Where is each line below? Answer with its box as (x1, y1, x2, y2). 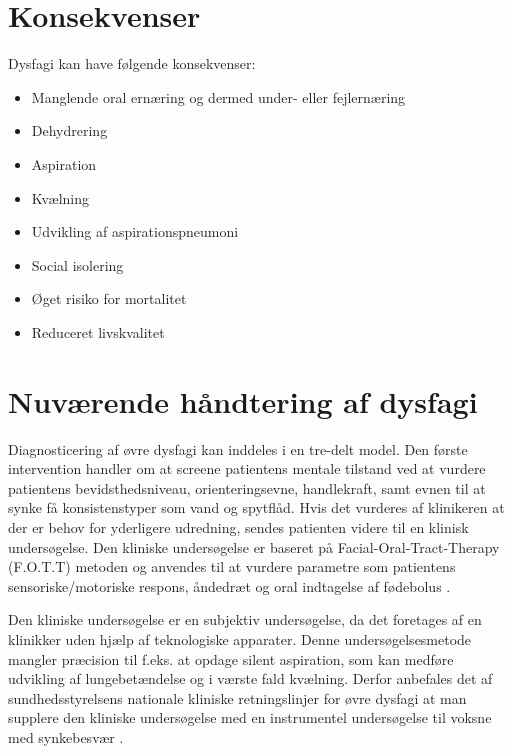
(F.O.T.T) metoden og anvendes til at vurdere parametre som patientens (8, 556, 456, 577)
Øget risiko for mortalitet (31, 288, 187, 309)
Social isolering (31, 254, 124, 275)
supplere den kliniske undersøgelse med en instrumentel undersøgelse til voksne (8, 707, 492, 728)
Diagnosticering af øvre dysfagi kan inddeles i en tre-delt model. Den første (8, 438, 468, 459)
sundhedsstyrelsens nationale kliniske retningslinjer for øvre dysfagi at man (8, 687, 467, 708)
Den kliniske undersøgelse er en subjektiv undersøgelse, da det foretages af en (8, 609, 482, 630)
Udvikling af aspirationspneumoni (31, 221, 239, 242)
